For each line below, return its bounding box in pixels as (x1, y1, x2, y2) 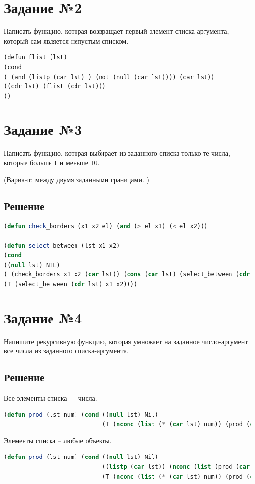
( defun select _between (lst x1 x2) (4, 242, 120, 249)
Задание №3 (4, 119, 82, 139)
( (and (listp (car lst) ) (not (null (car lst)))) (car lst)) (4, 73, 215, 81)
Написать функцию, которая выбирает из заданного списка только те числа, (4, 148, 230, 158)
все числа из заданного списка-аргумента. (4, 346, 128, 356)
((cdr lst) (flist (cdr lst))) (4, 83, 106, 90)
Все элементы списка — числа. (4, 393, 97, 403)
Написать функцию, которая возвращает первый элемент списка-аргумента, (4, 26, 229, 36)
